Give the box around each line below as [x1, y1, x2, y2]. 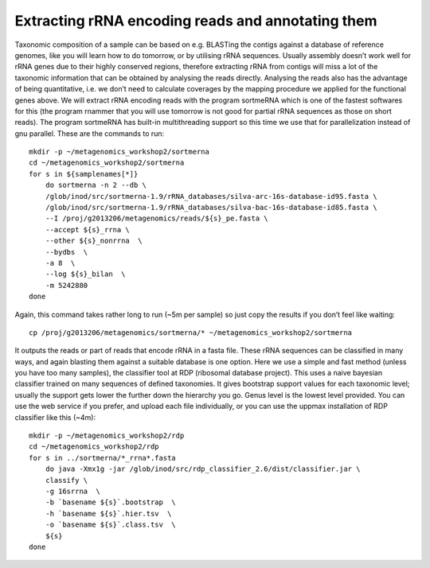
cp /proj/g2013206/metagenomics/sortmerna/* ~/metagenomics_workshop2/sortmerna [29, 328, 353, 337]
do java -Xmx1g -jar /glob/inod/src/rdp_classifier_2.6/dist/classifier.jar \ [45, 465, 361, 473]
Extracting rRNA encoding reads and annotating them [14, 12, 377, 29]
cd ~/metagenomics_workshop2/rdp [29, 442, 159, 451]
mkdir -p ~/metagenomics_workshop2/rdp [29, 431, 185, 441]
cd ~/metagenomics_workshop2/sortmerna [29, 158, 185, 167]
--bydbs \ [45, 247, 88, 256]
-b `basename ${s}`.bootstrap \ [45, 498, 177, 507]
